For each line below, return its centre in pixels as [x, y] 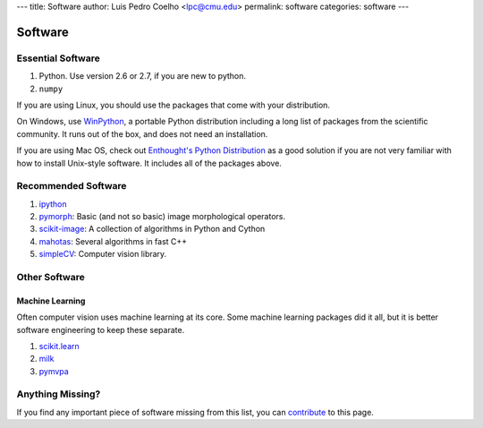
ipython [53, 204]
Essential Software [58, 58]
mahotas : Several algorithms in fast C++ [113, 241]
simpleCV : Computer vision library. [103, 254]
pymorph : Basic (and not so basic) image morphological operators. [162, 217]
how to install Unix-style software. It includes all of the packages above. [149, 163]
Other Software [51, 277]
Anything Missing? [59, 394]
